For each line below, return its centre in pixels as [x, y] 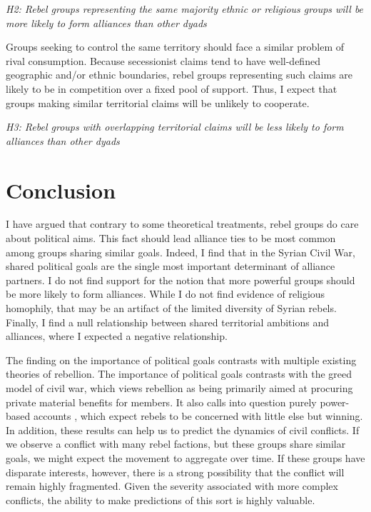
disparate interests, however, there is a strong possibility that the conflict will [175, 472]
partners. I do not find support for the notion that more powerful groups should [181, 280]
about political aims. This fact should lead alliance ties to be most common [171, 238]
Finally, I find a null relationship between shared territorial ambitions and [167, 322]
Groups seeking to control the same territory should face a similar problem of [175, 47]
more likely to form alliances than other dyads [106, 22]
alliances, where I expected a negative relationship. [117, 336]
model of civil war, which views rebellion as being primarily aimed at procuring [179, 388]
